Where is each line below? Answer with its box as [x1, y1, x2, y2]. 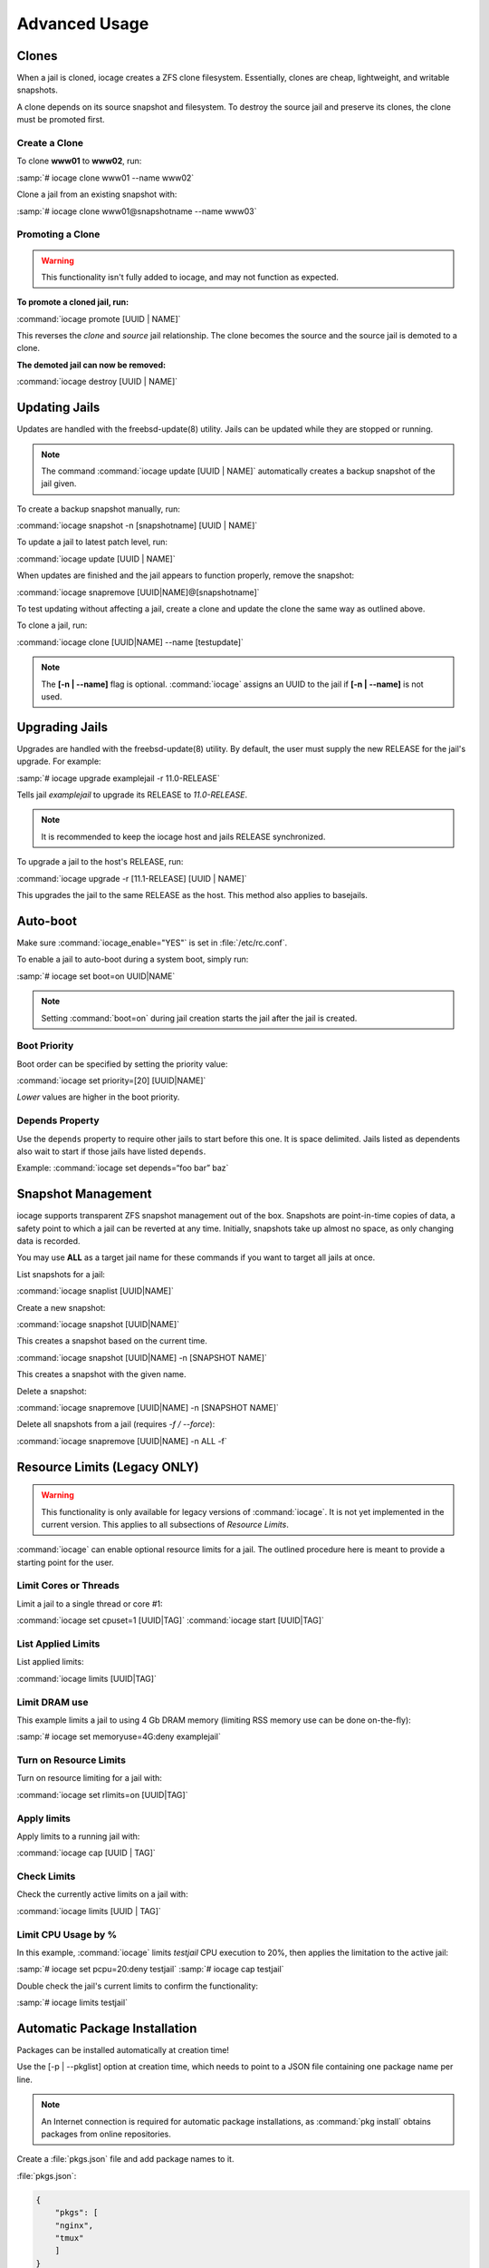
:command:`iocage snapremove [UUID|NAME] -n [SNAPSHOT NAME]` [16, 1402, 280, 1413]
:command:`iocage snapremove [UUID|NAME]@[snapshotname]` [16, 586, 260, 598]
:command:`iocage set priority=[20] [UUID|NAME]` [16, 1075, 206, 1086]
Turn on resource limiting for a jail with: [16, 1773, 163, 1784]
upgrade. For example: [16, 756, 101, 767]
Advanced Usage [16, 14, 149, 34]
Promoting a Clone [16, 228, 101, 240]
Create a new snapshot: [16, 1302, 106, 1313]
